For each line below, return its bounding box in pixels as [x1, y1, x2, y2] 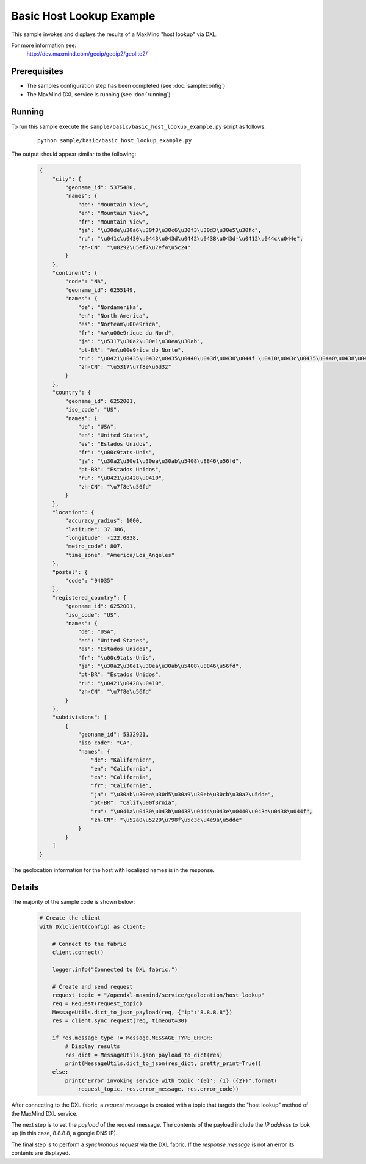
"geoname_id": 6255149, [65, 286, 137, 293]
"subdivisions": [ [52, 714, 107, 721]
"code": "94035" [65, 577, 114, 584]
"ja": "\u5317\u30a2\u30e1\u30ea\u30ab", [77, 338, 204, 345]
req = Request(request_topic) [52, 1000, 143, 1007]
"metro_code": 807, [65, 543, 123, 550]
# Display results [65, 1043, 120, 1050]
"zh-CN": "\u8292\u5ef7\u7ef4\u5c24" [77, 244, 191, 250]
